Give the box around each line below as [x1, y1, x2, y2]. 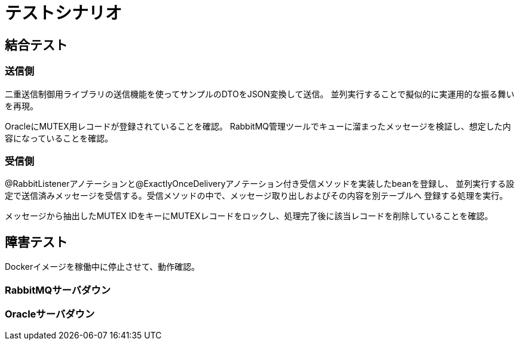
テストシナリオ [5, 3, 122, 23]
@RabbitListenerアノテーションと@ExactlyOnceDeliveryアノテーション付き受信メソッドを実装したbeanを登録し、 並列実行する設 [5, 178, 514, 189]
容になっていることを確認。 [5, 133, 113, 143]
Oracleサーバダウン [5, 307, 95, 320]
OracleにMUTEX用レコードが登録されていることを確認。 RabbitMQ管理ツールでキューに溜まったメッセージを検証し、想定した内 [5, 121, 511, 131]
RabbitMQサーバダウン [5, 284, 111, 296]
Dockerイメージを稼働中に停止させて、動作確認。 [5, 261, 200, 272]
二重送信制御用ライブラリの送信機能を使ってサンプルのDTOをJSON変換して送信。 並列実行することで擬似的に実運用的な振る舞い [5, 88, 515, 99]
